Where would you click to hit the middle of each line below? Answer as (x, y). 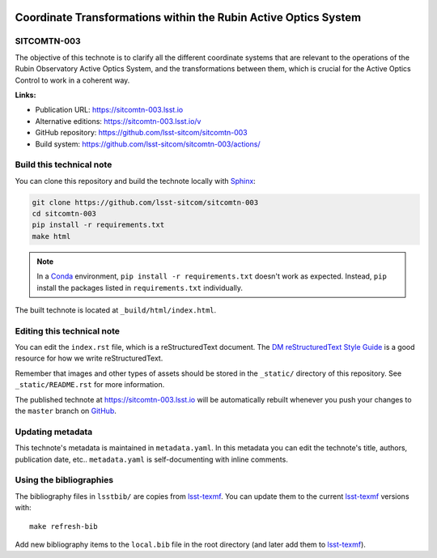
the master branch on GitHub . (66, 411)
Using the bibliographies (64, 480)
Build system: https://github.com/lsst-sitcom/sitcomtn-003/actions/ (148, 144)
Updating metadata (54, 432)
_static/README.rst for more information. (90, 385)
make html (51, 236)
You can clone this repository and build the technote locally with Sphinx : (136, 181)
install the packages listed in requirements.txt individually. (140, 288)
